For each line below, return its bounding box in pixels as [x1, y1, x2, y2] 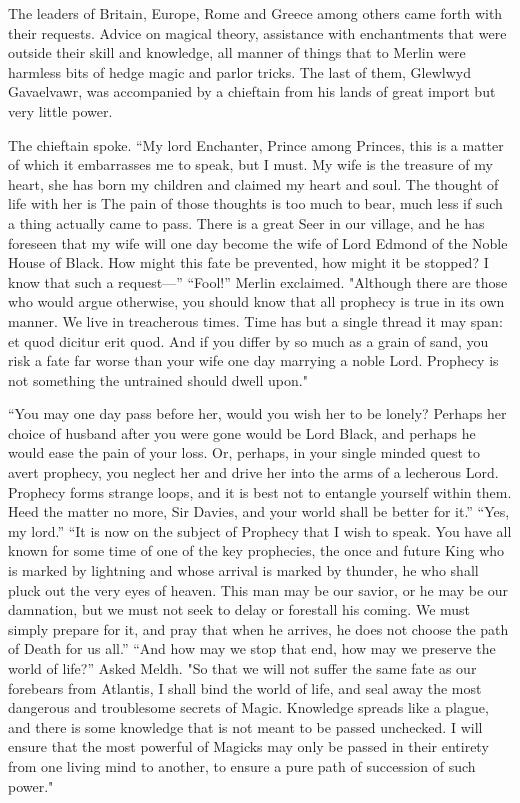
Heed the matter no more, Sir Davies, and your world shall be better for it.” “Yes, [8, 501, 510, 522]
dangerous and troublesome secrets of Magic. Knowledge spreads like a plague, [8, 697, 489, 718]
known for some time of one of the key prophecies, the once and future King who [8, 540, 505, 561]
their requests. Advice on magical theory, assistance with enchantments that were [8, 22, 507, 43]
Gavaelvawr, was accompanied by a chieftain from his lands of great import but [8, 81, 496, 102]
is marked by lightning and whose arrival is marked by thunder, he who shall [8, 560, 479, 581]
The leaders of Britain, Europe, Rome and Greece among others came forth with [8, 3, 503, 23]
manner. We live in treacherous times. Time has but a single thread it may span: [8, 310, 503, 331]
